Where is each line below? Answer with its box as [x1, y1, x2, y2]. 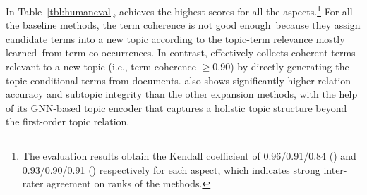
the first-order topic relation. [6, 114, 130, 129]
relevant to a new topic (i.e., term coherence [6, 59, 196, 74]
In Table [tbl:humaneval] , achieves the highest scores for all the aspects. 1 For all [6, 2, 353, 18]
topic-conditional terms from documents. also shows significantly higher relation [6, 73, 351, 87]
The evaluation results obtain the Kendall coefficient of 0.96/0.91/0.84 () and [22, 149, 356, 163]
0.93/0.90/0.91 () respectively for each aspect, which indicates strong [22, 162, 320, 177]
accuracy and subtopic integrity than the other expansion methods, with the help [6, 87, 358, 101]
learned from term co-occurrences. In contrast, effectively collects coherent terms [6, 45, 356, 60]
